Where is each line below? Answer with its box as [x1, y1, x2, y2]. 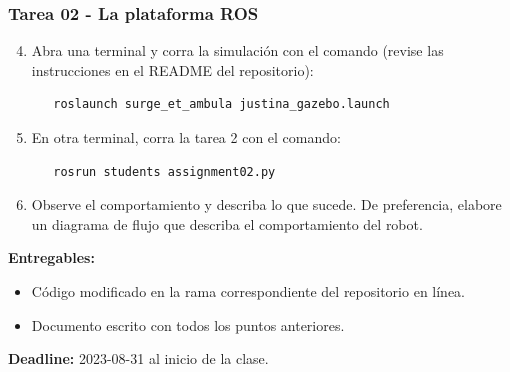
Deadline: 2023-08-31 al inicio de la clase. [8, 348, 269, 369]
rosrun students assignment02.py [53, 164, 276, 179]
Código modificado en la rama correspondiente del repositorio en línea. [31, 280, 465, 301]
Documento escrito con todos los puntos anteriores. [31, 314, 345, 335]
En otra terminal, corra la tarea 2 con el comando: [31, 127, 341, 147]
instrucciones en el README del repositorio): [31, 59, 314, 80]
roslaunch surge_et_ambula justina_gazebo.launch [53, 97, 390, 112]
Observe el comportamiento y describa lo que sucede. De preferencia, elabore [31, 194, 502, 215]
